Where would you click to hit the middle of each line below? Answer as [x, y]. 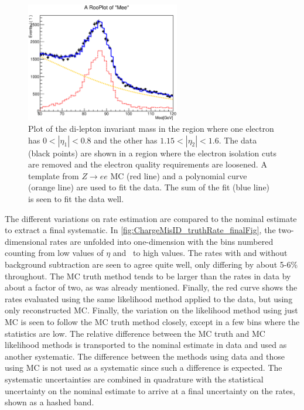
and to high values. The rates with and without [200, 253]
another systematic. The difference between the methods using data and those [145, 356]
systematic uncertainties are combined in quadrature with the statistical [134, 379]
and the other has [126, 140]
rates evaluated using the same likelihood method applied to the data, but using [149, 298]
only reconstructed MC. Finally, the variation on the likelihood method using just [151, 310]
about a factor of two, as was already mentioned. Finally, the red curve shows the [151, 287]
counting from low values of [54, 253]
